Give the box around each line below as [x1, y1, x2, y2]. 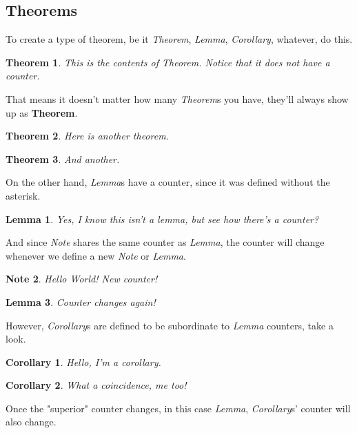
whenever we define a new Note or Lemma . [6, 248, 186, 262]
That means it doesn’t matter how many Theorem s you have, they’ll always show [6, 91, 349, 106]
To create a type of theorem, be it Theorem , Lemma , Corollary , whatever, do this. [6, 32, 353, 46]
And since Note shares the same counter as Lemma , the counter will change [6, 235, 325, 249]
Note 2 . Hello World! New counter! [6, 271, 158, 286]
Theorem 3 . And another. [6, 151, 120, 166]
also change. [6, 414, 57, 429]
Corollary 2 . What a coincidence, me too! [6, 378, 187, 392]
